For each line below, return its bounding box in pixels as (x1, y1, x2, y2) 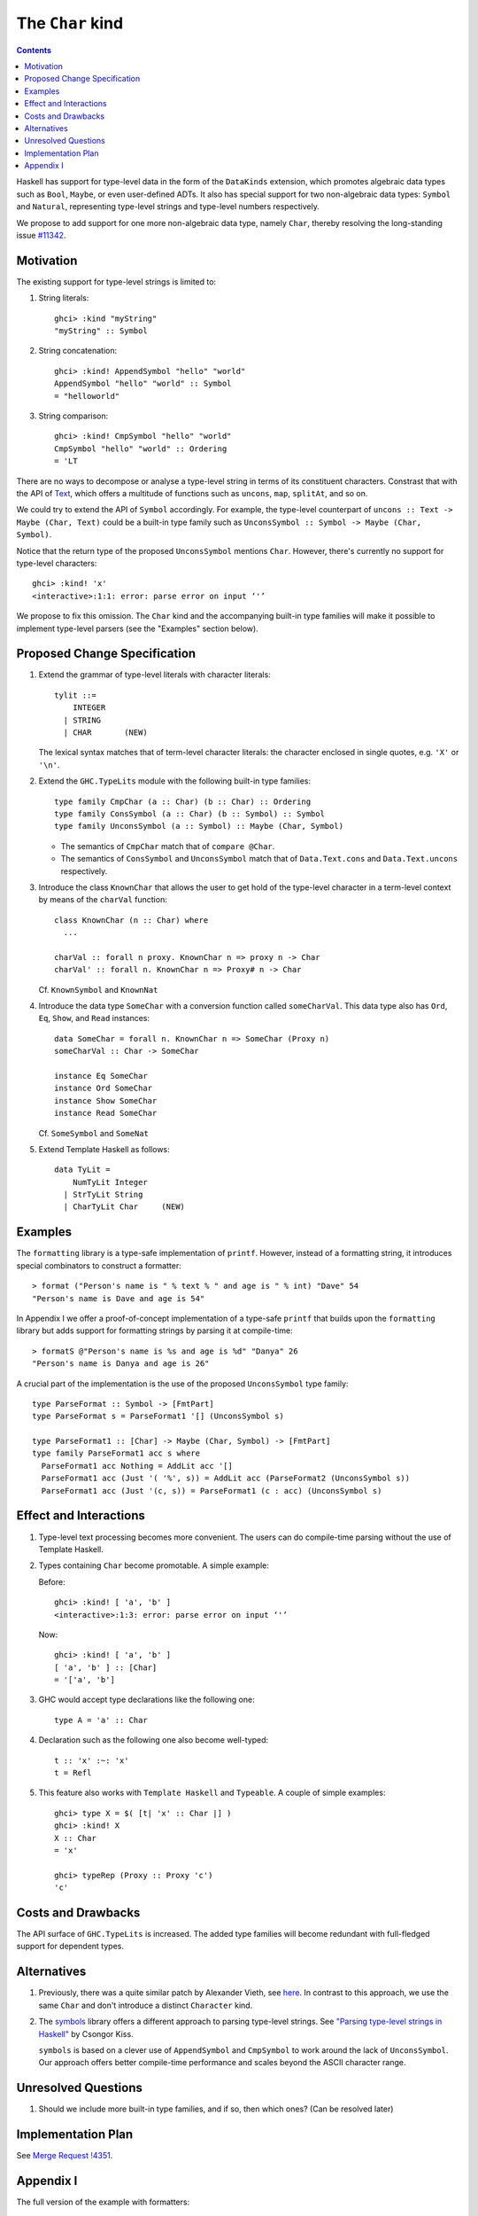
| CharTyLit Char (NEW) (63, 1202, 186, 1212)
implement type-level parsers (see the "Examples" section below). (16, 623, 258, 634)
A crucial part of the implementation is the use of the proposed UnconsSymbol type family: (16, 1378, 349, 1389)
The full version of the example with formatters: (16, 2196, 190, 2207)
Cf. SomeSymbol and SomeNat (38, 1128, 150, 1138)
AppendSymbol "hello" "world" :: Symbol (54, 378, 232, 389)
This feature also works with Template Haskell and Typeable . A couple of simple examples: (38, 1787, 386, 1799)
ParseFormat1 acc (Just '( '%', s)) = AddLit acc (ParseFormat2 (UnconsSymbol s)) (41, 1473, 411, 1484)
